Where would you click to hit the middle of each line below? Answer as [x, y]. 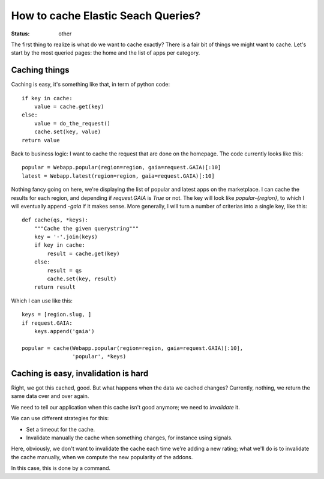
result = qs [64, 270]
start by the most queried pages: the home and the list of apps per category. [106, 53]
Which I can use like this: [42, 301]
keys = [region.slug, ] [57, 315]
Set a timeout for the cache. [61, 429]
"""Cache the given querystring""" [86, 228]
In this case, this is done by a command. [61, 468]
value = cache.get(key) [69, 107]
